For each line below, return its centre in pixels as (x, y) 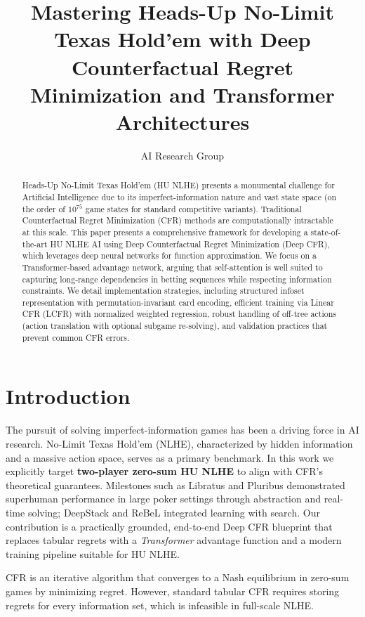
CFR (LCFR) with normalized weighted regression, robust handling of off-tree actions (179, 314)
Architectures (182, 121)
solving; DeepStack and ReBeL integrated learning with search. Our (174, 512)
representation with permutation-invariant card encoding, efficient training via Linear (178, 302)
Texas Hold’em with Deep (182, 39)
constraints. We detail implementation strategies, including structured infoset (163, 291)
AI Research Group (182, 155)
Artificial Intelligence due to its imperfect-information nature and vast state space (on (179, 196)
